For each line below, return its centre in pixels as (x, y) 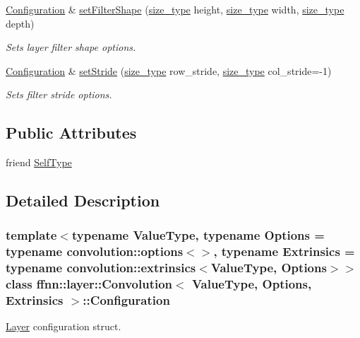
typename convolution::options (95, 251)
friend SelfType (39, 162)
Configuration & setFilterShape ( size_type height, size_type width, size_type (175, 9)
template (31, 235)
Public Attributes (71, 133)
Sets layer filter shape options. (71, 47)
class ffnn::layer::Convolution (89, 284)
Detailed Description (83, 200)
